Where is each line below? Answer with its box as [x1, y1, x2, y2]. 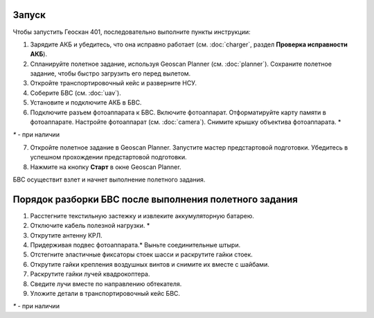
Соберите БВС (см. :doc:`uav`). [30, 89, 121, 97]
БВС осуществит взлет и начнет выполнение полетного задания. [12, 175, 206, 184]
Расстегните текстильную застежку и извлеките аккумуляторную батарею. [30, 211, 254, 220]
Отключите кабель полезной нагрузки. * [30, 222, 150, 230]
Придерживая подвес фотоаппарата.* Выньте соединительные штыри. [30, 241, 241, 249]
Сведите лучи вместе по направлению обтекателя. [30, 279, 182, 288]
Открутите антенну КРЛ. [30, 231, 103, 239]
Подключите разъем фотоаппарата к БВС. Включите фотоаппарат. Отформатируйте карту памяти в [30, 108, 327, 116]
